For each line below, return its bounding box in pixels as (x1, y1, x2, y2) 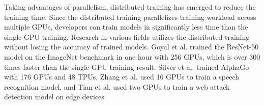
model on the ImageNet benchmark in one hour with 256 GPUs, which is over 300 (4, 51, 260, 62)
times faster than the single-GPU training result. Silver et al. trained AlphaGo (4, 61, 249, 72)
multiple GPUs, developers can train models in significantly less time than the (4, 21, 248, 32)
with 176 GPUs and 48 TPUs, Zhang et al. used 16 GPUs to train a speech (4, 71, 240, 82)
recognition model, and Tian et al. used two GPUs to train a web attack (4, 81, 230, 92)
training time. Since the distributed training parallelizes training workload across (4, 11, 256, 22)
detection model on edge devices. (4, 91, 106, 102)
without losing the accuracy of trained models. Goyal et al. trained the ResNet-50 (4, 41, 259, 52)
